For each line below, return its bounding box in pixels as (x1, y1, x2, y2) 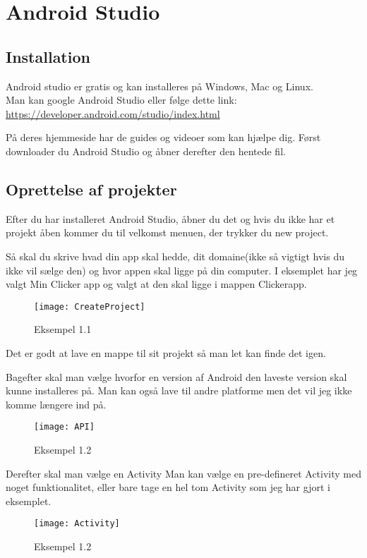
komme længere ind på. (6, 396, 107, 411)
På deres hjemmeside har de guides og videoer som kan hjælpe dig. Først (6, 130, 321, 145)
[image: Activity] (34, 518, 120, 529)
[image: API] (34, 422, 95, 432)
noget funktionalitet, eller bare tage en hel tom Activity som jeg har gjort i (6, 480, 330, 495)
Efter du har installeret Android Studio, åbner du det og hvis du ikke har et (6, 211, 335, 226)
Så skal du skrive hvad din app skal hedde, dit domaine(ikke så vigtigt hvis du (6, 248, 344, 263)
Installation (6, 45, 90, 67)
